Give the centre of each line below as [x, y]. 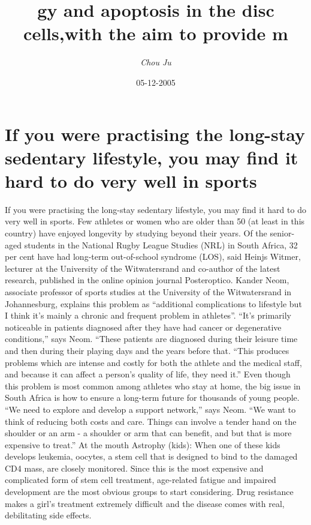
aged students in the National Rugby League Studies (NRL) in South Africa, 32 [151, 244]
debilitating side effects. [48, 515]
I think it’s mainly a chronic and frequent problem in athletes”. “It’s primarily [148, 315]
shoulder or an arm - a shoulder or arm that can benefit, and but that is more [148, 433]
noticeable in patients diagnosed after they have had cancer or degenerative [143, 327]
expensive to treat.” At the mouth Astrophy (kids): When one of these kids [143, 444]
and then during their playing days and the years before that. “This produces [147, 350]
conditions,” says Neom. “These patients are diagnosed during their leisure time [151, 339]
